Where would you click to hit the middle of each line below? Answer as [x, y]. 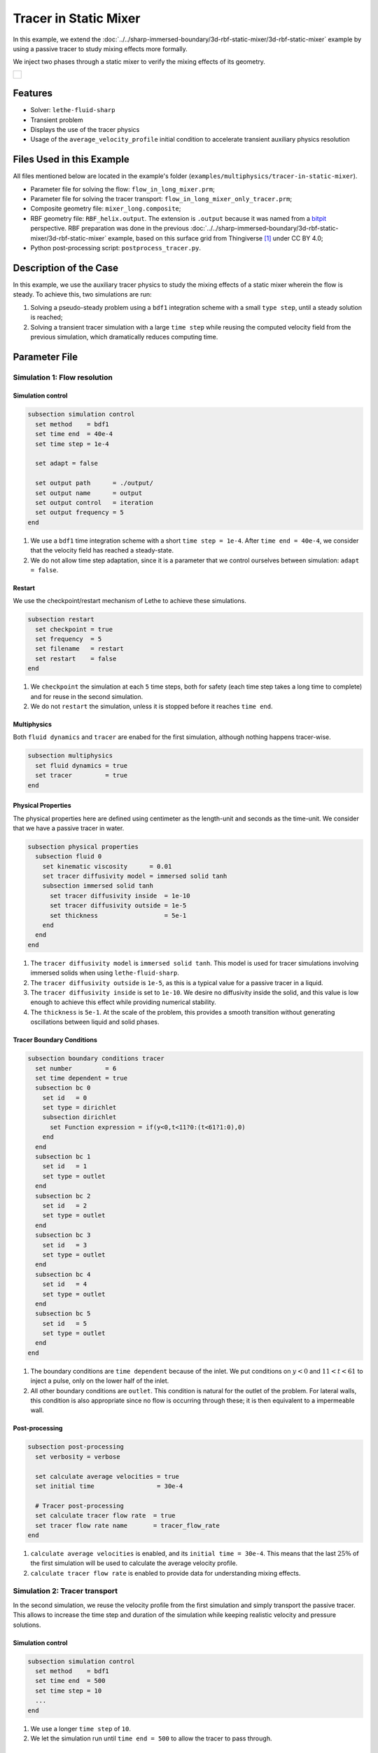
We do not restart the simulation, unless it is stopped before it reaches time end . [152, 706]
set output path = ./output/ [94, 483]
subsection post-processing [76, 1447]
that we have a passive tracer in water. [69, 828]
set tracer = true [82, 776]
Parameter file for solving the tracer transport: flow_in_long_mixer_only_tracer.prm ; [161, 199]
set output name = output [89, 493]
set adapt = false [66, 463]
